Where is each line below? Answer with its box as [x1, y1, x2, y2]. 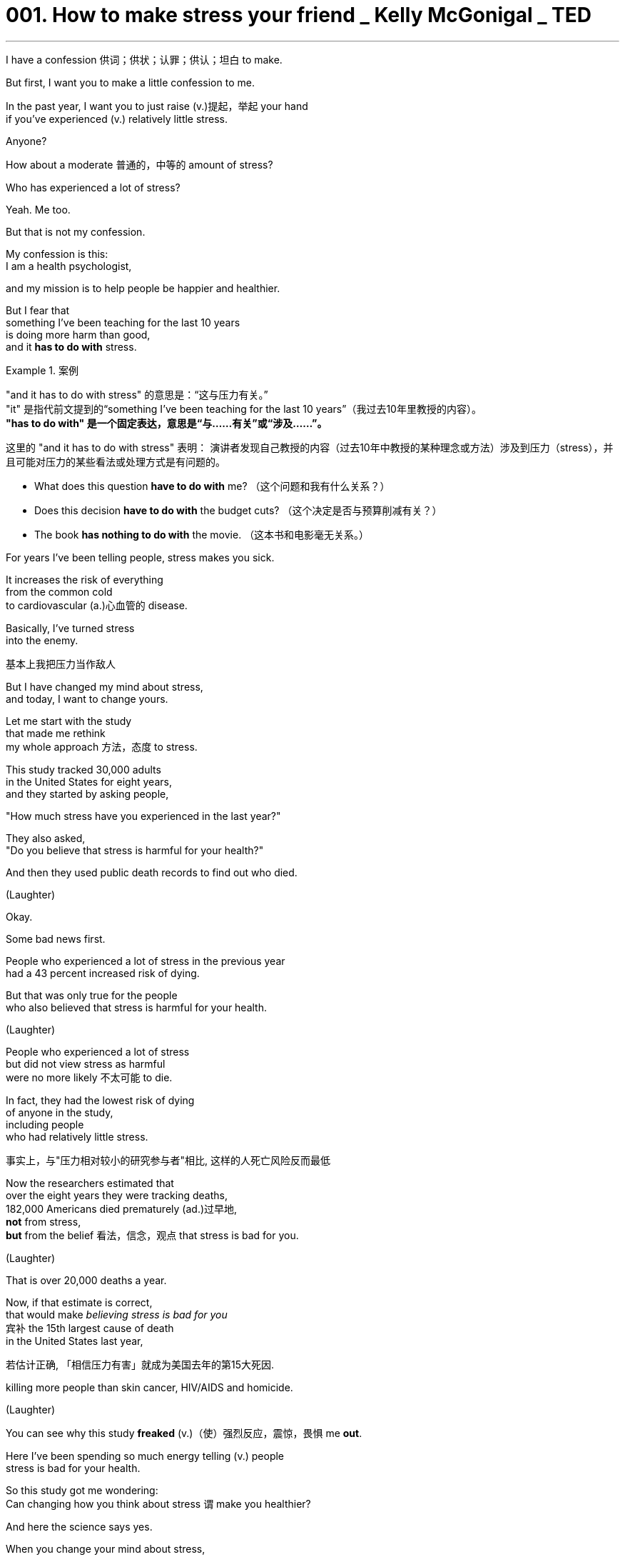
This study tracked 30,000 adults [6, 763, 161, 776]
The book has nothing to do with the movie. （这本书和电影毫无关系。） [34, 528, 370, 541]
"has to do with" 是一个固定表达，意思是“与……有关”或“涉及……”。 [6, 416, 327, 429]
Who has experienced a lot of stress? [6, 181, 181, 194]
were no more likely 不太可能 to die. [6, 1071, 173, 1083]
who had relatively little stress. [6, 1130, 148, 1143]
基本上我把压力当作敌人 [6, 657, 116, 670]
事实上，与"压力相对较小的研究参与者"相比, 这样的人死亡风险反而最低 [6, 1153, 331, 1166]
